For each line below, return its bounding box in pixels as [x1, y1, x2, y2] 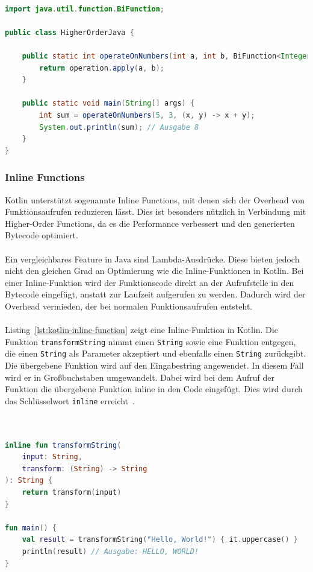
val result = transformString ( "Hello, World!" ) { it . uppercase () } [22, 535, 298, 544]
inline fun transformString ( [5, 440, 122, 450]
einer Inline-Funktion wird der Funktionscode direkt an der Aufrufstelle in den [5, 276, 294, 288]
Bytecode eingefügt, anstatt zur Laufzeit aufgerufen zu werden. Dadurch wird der [5, 288, 306, 300]
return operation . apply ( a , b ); [39, 63, 164, 72]
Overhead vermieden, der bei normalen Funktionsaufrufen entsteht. [5, 299, 253, 312]
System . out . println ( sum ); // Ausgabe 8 [39, 122, 199, 132]
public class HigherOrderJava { [5, 28, 134, 37]
